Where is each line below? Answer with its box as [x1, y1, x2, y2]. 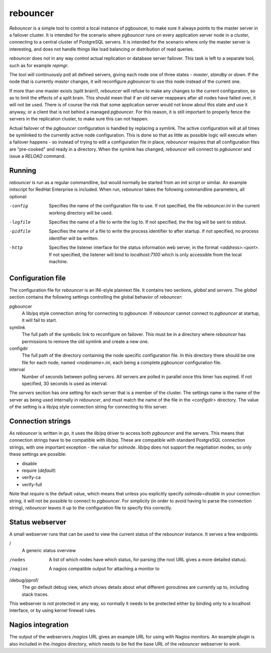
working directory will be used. [49, 210, 113, 216]
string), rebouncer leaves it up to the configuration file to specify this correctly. [9, 504, 173, 510]
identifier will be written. [49, 235, 99, 241]
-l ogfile [9, 219, 31, 225]
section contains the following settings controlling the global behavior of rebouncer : [9, 294, 183, 300]
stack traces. [22, 591, 49, 597]
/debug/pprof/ [9, 577, 39, 583]
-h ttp [9, 245, 23, 250]
